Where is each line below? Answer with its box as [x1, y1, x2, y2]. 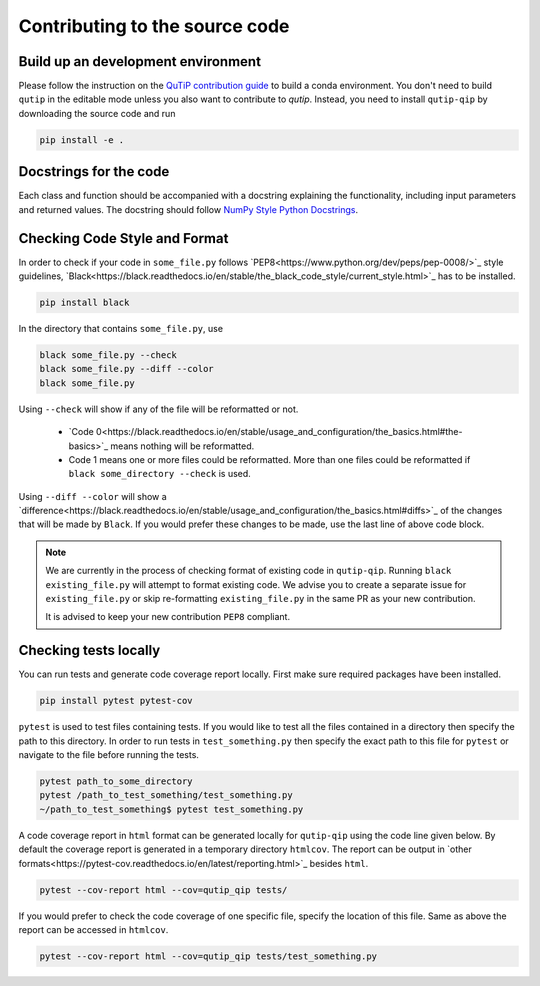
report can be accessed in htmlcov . [18, 923, 169, 935]
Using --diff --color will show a [18, 490, 167, 502]
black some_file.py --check [39, 349, 177, 360]
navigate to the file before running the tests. [18, 749, 200, 761]
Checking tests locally [18, 642, 161, 659]
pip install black [39, 297, 130, 308]
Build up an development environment [18, 53, 262, 70]
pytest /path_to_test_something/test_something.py [39, 790, 294, 801]
